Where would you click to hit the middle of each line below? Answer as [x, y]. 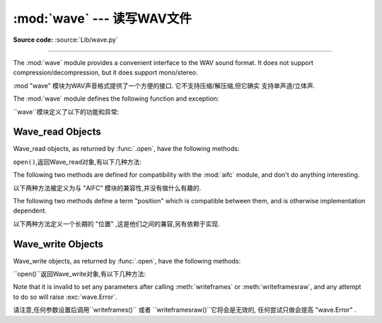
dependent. [30, 211]
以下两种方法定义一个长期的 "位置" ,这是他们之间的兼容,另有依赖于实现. [117, 224]
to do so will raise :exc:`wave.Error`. [65, 297]
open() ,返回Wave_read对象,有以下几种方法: [77, 161]
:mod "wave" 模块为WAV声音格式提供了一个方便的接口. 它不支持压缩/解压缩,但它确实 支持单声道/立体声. [164, 86]
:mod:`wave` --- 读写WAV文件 [103, 18]
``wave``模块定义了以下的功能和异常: [66, 112]
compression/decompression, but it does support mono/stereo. [105, 73]
